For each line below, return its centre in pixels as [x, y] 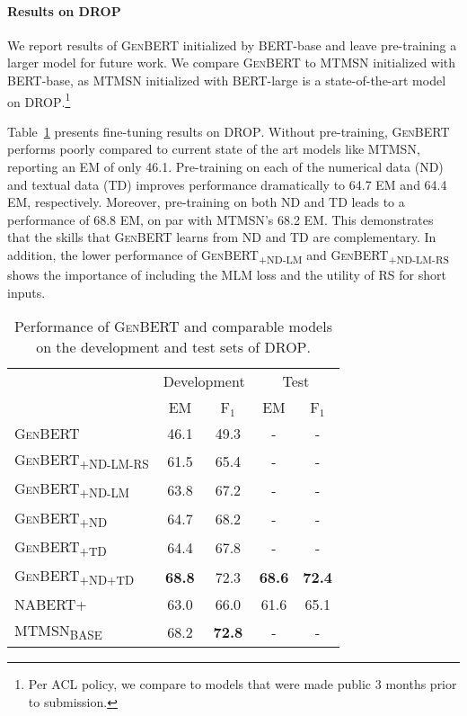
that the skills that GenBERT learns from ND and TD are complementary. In [222, 237]
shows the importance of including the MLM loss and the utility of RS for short [227, 275]
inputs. [26, 292]
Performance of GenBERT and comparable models [173, 327]
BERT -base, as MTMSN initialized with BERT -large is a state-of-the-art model [227, 80]
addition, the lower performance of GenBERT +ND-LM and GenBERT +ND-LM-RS [228, 255]
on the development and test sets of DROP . [173, 347]
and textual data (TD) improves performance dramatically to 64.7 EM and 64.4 [227, 184]
